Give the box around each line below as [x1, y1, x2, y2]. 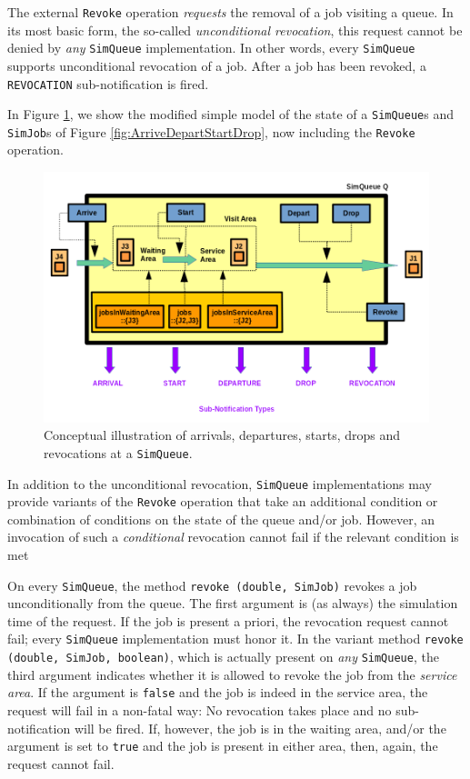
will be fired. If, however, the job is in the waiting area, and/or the [74, 718, 446, 737]
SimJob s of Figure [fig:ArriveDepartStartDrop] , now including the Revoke [7, 122, 415, 141]
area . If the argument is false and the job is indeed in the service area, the [7, 683, 428, 702]
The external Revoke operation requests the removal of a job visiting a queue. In [7, 3, 454, 21]
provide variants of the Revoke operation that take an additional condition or [7, 492, 438, 511]
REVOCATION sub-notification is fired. [7, 74, 209, 93]
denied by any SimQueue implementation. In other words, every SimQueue [7, 38, 415, 57]
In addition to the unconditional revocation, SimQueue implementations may [7, 474, 432, 493]
